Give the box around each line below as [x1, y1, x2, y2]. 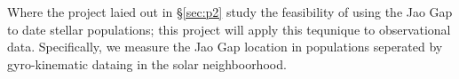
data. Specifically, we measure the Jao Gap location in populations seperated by [7, 37, 443, 56]
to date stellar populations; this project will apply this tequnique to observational [7, 20, 451, 38]
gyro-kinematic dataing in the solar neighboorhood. [7, 54, 287, 73]
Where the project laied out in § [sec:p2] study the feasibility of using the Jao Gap [7, 3, 453, 20]
